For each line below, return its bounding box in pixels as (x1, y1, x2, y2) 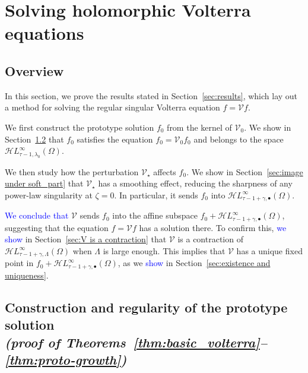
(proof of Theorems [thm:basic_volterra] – (5, 333, 268, 351)
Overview (5, 61, 64, 80)
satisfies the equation (77, 132, 153, 145)
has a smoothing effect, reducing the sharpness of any (98, 177, 293, 189)
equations (5, 21, 84, 45)
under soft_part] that (5, 177, 84, 189)
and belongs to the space (193, 132, 284, 145)
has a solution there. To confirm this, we (139, 221, 287, 233)
